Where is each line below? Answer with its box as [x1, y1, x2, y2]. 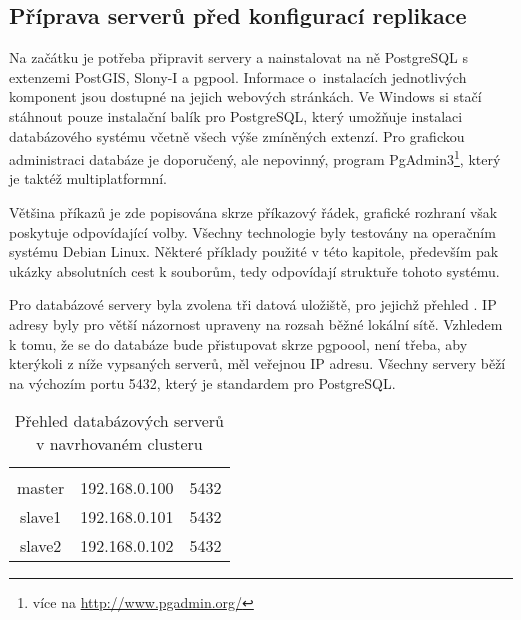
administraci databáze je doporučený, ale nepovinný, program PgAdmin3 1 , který [9, 146, 501, 169]
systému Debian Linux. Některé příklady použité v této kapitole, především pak [9, 241, 499, 262]
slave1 [19, 505, 62, 529]
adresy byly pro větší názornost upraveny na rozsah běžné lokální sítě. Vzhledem [9, 313, 503, 334]
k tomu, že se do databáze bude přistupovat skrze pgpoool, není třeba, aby [9, 333, 468, 354]
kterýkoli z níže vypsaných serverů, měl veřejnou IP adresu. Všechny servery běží [9, 353, 506, 374]
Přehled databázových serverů [14, 409, 224, 433]
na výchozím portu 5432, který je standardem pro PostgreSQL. [9, 372, 396, 393]
